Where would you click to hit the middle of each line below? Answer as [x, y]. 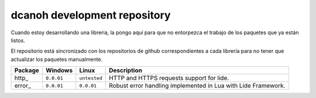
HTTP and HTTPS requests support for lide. [169, 78]
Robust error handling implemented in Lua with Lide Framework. [197, 86]
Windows [59, 71]
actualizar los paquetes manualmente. [57, 59]
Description [126, 71]
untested [91, 78]
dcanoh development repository [91, 15]
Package [27, 71]
